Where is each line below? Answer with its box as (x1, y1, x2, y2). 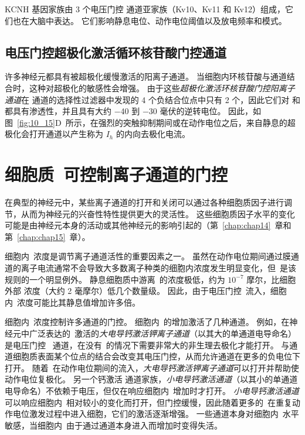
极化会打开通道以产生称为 (5, 128, 103, 140)
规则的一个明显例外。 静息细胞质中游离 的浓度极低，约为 (5, 273, 225, 285)
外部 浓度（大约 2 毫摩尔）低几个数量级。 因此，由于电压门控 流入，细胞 (5, 285, 287, 297)
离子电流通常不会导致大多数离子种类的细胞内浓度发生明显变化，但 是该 (21, 262, 296, 274)
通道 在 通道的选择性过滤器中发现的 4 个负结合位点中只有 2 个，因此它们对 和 (5, 93, 300, 105)
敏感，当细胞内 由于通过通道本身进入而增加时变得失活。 (5, 419, 222, 431)
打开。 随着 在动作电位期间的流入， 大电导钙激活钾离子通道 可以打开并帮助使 (5, 361, 299, 374)
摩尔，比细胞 (246, 273, 296, 285)
